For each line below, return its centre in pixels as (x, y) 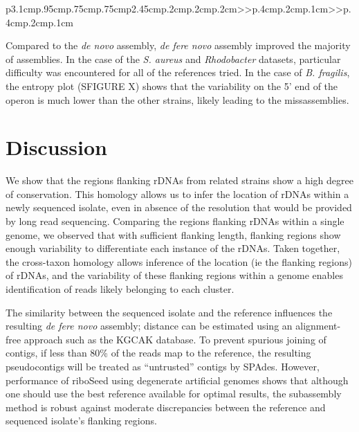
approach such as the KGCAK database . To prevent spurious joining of (175, 339)
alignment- (318, 326)
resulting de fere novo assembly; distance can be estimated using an (149, 326)
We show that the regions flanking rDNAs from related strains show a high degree (179, 180)
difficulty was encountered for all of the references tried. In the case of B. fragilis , (178, 72)
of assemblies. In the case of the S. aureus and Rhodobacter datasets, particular (173, 58)
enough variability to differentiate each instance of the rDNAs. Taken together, (173, 248)
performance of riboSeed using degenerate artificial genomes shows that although (177, 380)
